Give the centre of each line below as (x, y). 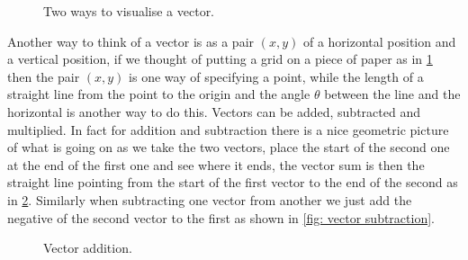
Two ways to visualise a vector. (129, 11)
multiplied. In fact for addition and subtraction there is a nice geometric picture (228, 129)
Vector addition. (88, 248)
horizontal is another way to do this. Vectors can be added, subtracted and (214, 111)
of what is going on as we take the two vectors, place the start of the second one (229, 147)
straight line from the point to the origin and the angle (159, 94)
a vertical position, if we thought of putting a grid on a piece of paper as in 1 (220, 59)
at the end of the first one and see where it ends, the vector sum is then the (216, 164)
